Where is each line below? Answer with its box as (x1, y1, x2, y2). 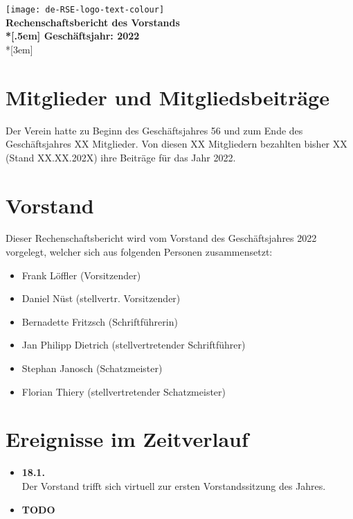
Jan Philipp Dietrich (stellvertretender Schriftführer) (21, 337, 246, 352)
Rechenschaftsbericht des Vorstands (6, 15, 180, 29)
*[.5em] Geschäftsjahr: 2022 (6, 28, 140, 43)
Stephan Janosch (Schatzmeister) (21, 361, 163, 376)
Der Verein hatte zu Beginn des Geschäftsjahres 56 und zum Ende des (6, 123, 303, 137)
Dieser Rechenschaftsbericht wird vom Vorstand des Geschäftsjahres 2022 (6, 231, 317, 245)
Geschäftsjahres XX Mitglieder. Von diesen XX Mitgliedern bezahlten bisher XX (6, 137, 347, 151)
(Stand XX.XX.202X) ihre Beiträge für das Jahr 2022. (6, 150, 236, 164)
